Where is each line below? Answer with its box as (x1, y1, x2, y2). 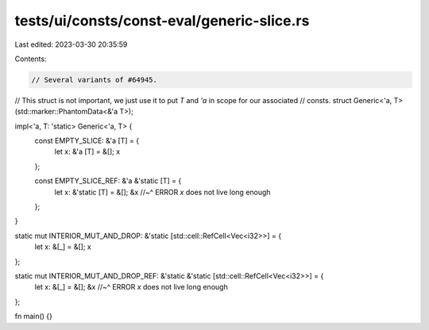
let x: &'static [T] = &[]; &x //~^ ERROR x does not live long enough (54, 187, 271, 197)
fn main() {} (14, 312, 53, 321)
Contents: (14, 54, 47, 63)
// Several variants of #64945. (31, 75, 158, 84)
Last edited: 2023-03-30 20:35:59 (14, 40, 128, 49)
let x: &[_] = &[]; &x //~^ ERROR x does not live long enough (34, 282, 228, 292)
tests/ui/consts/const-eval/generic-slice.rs (14, 12, 310, 29)
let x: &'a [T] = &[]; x (54, 147, 121, 156)
